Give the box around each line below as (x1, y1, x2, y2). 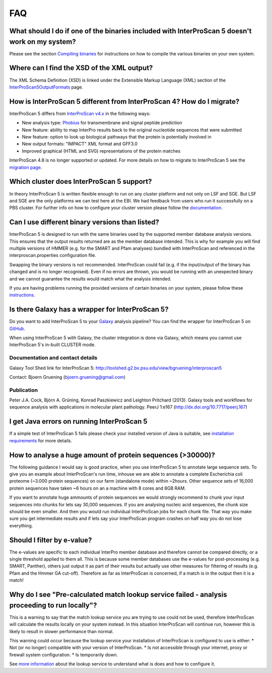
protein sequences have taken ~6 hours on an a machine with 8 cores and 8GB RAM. (9, 485, 186, 491)
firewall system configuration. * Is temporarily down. (9, 651, 118, 657)
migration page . (9, 164, 42, 170)
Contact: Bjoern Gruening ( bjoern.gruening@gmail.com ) (9, 374, 126, 380)
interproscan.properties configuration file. (9, 252, 97, 258)
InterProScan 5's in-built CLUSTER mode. (9, 342, 96, 348)
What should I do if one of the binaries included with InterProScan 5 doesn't (9, 27, 252, 35)
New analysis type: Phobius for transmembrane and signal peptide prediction (22, 120, 182, 126)
